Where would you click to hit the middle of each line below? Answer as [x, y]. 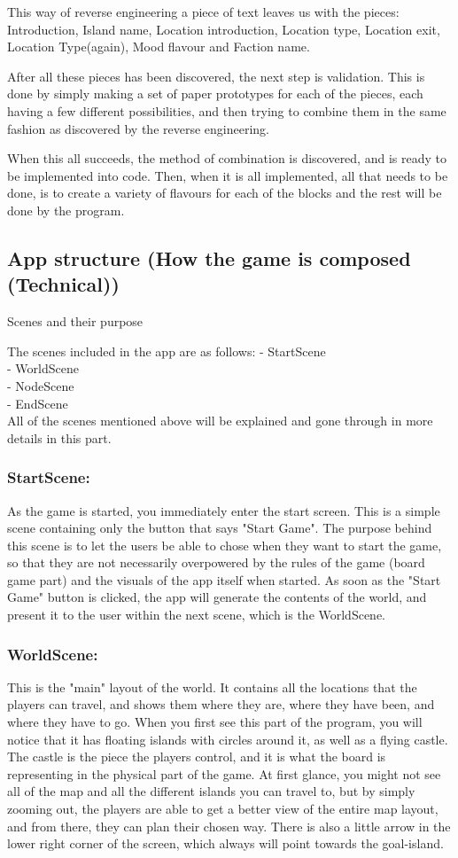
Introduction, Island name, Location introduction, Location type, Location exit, [224, 29]
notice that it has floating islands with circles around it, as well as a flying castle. [228, 739]
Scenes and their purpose [75, 321]
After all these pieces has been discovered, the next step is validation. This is [216, 76]
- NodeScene [41, 385]
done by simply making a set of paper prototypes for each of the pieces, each [215, 94]
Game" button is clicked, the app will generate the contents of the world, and [217, 597]
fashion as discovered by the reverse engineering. [139, 128]
